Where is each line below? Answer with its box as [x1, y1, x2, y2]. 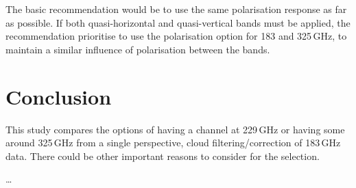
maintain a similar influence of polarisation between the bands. [5, 42, 270, 56]
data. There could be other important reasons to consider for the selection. [5, 148, 320, 163]
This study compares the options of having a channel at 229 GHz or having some [5, 122, 345, 136]
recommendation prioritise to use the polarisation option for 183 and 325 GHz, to [5, 29, 347, 43]
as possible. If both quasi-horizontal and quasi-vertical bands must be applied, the [5, 15, 351, 29]
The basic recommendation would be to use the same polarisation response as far [5, 2, 347, 16]
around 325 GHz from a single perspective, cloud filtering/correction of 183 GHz [5, 135, 341, 150]
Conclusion [5, 82, 112, 110]
